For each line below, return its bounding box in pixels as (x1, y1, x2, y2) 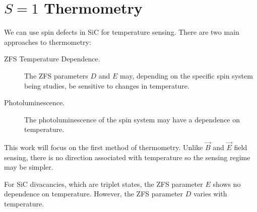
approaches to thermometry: (4, 36, 91, 47)
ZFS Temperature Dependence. (4, 53, 100, 64)
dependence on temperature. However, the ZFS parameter (4, 188, 183, 199)
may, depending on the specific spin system (119, 70, 253, 81)
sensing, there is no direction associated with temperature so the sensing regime (4, 152, 250, 162)
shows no (213, 178, 241, 189)
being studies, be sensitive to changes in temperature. (24, 80, 189, 91)
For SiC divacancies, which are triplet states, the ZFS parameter (4, 178, 203, 189)
